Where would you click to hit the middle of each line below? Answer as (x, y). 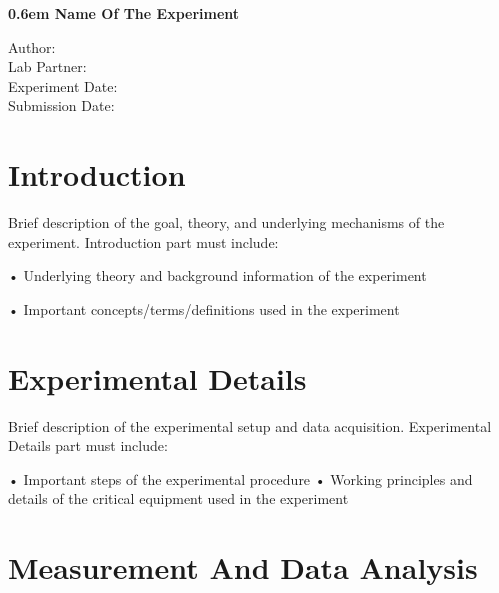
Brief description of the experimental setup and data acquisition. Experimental (250, 425)
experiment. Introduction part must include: (143, 241)
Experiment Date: (63, 85)
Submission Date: (61, 105)
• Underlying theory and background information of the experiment (217, 275)
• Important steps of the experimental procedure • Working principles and (240, 478)
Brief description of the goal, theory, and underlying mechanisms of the (226, 222)
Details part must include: (88, 445)
